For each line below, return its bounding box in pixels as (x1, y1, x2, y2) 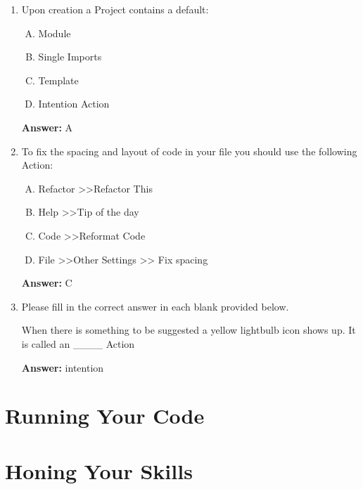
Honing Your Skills (5, 456, 193, 485)
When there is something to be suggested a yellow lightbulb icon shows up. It (21, 322, 356, 337)
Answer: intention (21, 360, 104, 374)
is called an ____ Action (21, 336, 135, 351)
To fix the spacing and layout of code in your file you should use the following (21, 143, 357, 158)
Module (38, 25, 71, 40)
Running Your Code (5, 401, 205, 430)
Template (38, 72, 79, 87)
